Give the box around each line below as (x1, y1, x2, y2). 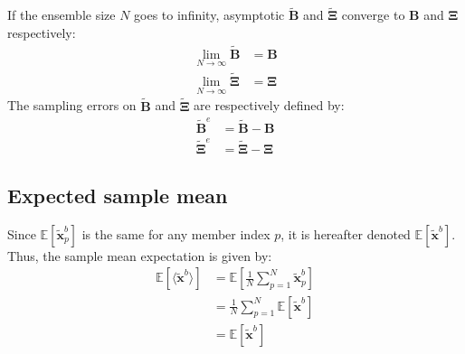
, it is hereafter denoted (280, 224, 411, 243)
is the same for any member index (81, 224, 270, 243)
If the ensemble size (7, 5, 116, 24)
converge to (341, 5, 405, 24)
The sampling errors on (7, 96, 137, 115)
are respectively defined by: (194, 96, 345, 115)
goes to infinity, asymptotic (134, 5, 285, 24)
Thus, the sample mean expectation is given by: (7, 246, 272, 265)
